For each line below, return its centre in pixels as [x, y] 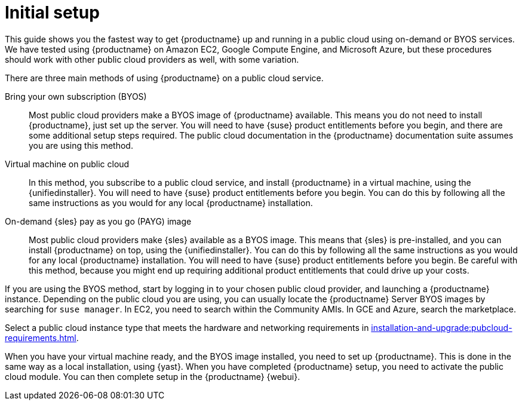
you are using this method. [81, 145]
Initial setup [52, 13]
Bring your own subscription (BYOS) [76, 96]
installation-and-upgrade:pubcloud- [442, 327]
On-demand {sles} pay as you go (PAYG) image [98, 221]
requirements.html [41, 337]
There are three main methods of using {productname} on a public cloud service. [164, 78]
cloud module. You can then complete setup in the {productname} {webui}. [153, 376]
